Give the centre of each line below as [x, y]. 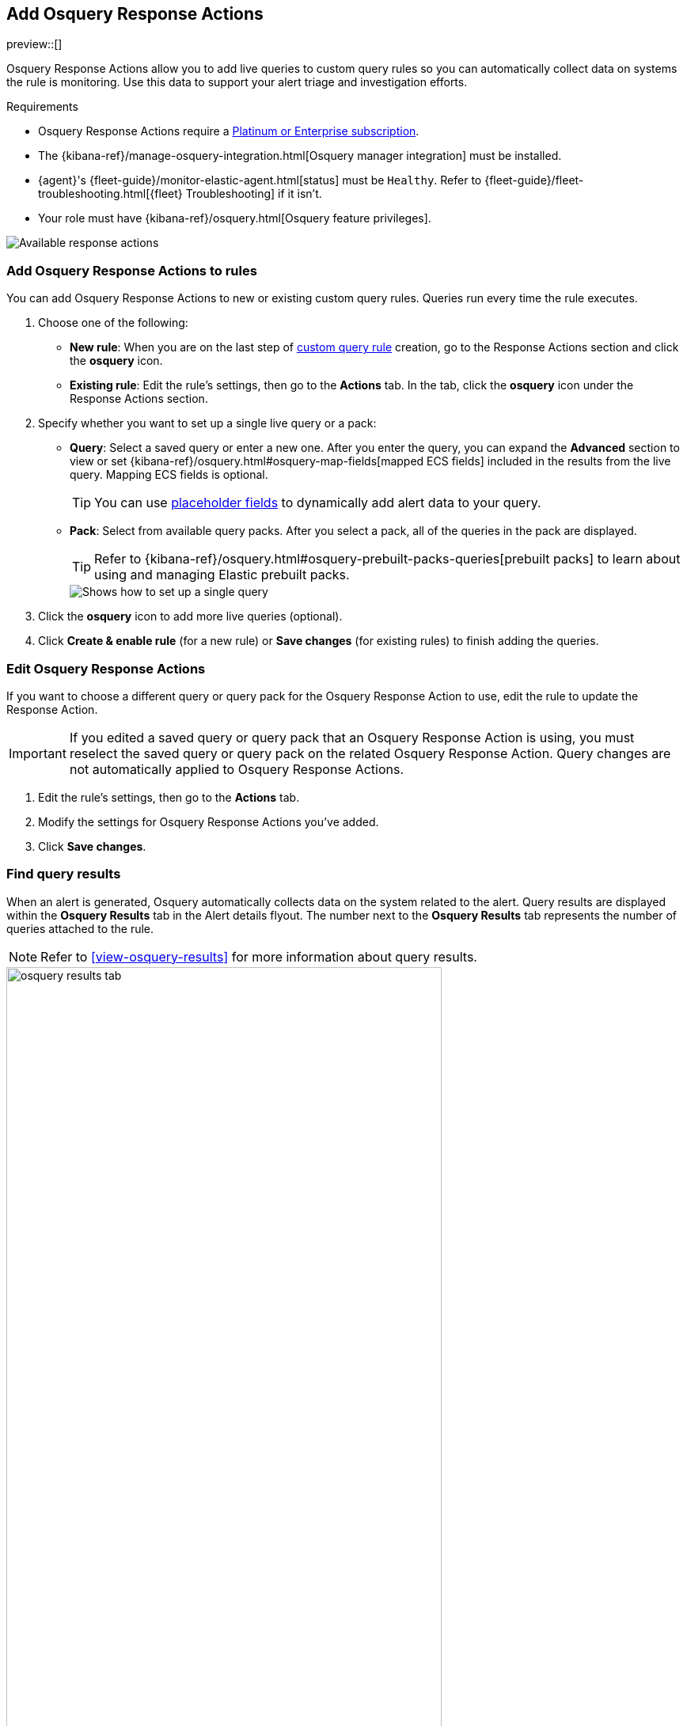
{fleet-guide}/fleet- [534, 180]
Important [38, 753]
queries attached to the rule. [80, 928]
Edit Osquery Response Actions [106, 668]
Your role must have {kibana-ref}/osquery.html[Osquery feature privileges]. [235, 218]
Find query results [64, 874]
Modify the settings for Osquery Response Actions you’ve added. [209, 821]
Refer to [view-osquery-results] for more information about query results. [259, 956]
